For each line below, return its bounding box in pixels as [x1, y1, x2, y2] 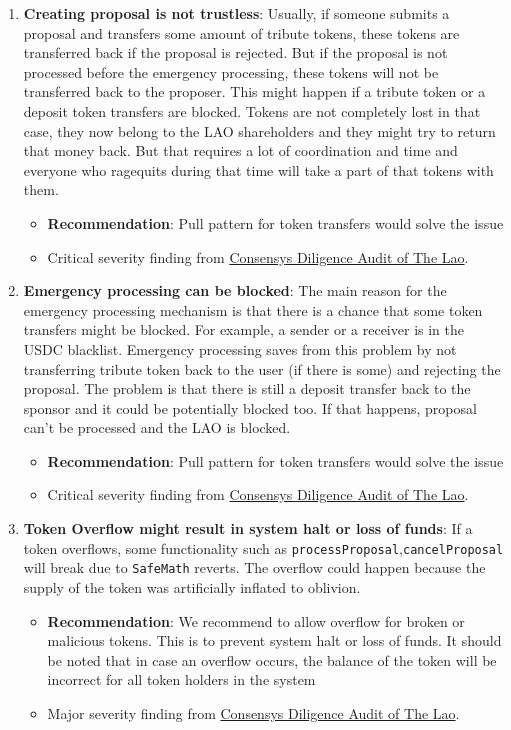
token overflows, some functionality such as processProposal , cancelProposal [23, 537, 504, 558]
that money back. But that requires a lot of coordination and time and [23, 140, 458, 161]
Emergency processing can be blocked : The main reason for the [23, 280, 447, 301]
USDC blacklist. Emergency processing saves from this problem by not [23, 338, 457, 359]
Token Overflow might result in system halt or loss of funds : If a [23, 518, 473, 539]
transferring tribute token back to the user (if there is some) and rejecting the [23, 358, 501, 379]
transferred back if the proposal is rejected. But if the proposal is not [23, 42, 448, 63]
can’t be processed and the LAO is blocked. [23, 417, 291, 438]
